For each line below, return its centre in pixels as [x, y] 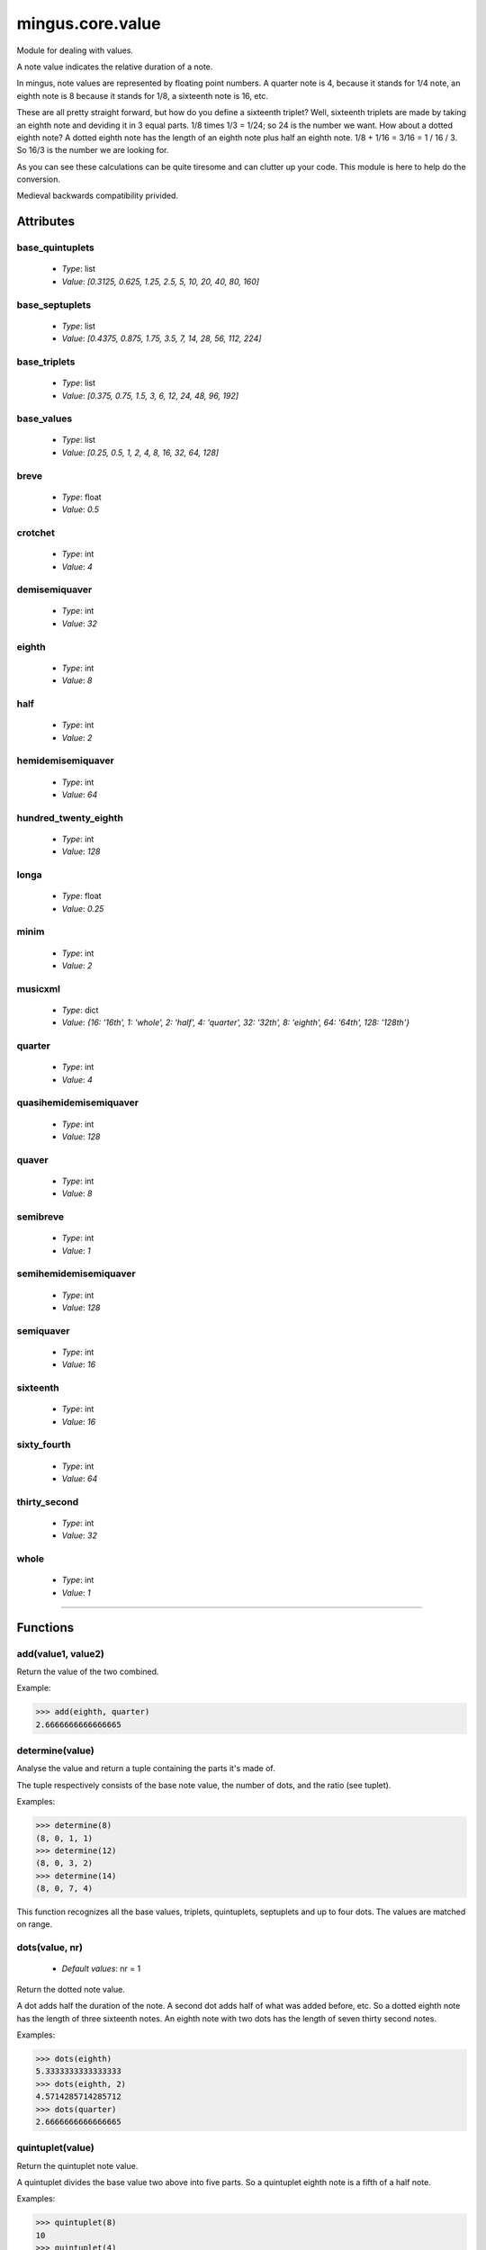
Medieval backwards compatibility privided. [98, 196]
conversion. [38, 179]
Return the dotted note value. [71, 1989]
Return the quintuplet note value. [77, 2165]
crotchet [36, 533]
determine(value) [55, 1750]
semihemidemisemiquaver [76, 1273]
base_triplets [46, 362]
